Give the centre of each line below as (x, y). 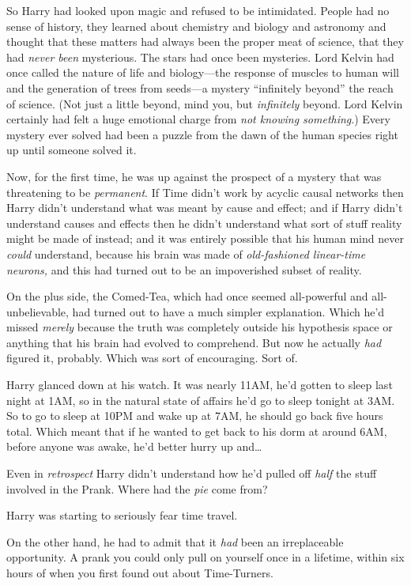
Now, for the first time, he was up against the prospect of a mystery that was (194, 176)
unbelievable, (38, 311)
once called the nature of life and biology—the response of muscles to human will (203, 72)
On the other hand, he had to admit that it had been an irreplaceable (175, 541)
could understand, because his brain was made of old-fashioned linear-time (186, 253)
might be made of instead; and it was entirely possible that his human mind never (205, 238)
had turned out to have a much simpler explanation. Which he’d (228, 311)
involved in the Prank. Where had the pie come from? (137, 488)
